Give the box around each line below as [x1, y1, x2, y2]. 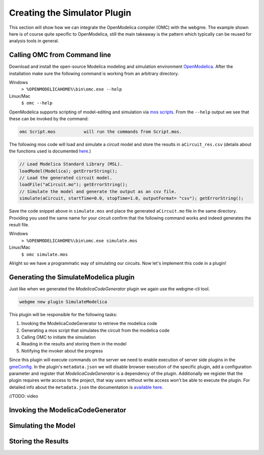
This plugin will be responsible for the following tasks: [9, 311, 117, 317]
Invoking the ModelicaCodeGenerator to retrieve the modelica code [21, 321, 157, 326]
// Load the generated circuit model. [19, 175, 112, 181]
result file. [9, 222, 29, 228]
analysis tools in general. [9, 38, 59, 44]
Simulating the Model [9, 421, 76, 430]
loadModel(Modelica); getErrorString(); [19, 168, 117, 173]
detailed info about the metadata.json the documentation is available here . [9, 384, 163, 390]
